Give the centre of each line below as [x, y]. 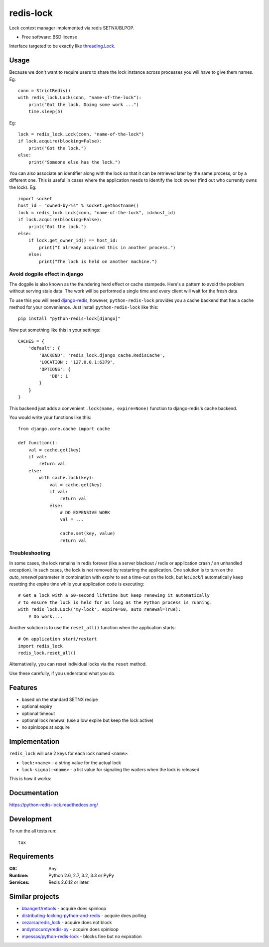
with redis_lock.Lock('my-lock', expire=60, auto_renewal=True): [100, 609]
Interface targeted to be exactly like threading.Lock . [62, 46]
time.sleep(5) [46, 112]
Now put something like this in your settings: [55, 330]
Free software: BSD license [49, 37]
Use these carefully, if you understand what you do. [62, 673]
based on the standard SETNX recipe [60, 699]
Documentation [34, 793]
